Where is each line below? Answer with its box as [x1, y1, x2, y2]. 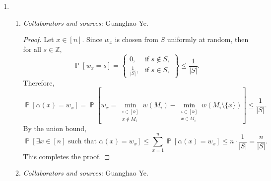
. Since [82, 34, 102, 45]
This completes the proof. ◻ [23, 151, 110, 161]
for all [23, 44, 41, 54]
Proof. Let [23, 34, 54, 45]
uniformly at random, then [167, 34, 249, 45]
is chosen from [115, 34, 158, 45]
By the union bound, [23, 123, 86, 133]
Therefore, [23, 77, 55, 88]
